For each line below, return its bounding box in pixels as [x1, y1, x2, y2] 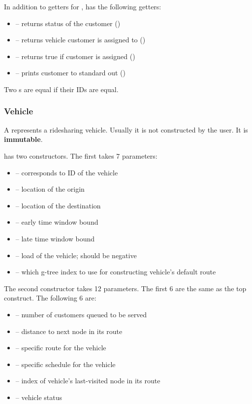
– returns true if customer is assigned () [15, 51, 135, 61]
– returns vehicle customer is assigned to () [15, 34, 146, 45]
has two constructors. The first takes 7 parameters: [4, 150, 157, 161]
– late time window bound [15, 233, 95, 243]
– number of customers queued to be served [15, 309, 147, 319]
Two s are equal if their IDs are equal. [4, 84, 119, 94]
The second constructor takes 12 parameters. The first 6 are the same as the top [4, 283, 247, 293]
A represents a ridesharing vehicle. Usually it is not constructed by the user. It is [4, 124, 248, 135]
